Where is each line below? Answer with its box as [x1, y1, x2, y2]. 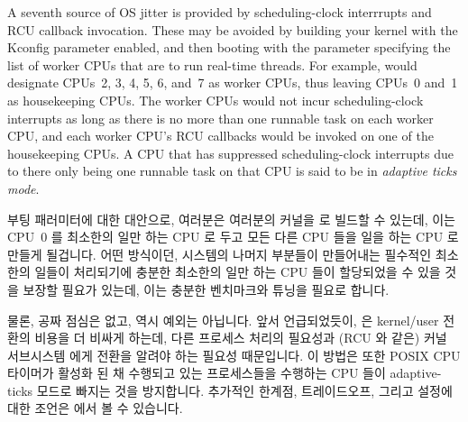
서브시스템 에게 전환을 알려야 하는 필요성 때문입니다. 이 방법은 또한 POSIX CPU [7, 345, 461, 364]
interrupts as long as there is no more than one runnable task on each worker [7, 108, 434, 127]
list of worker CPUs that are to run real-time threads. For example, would [7, 55, 418, 74]
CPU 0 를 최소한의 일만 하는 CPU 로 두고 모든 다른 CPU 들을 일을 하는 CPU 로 [7, 227, 459, 246]
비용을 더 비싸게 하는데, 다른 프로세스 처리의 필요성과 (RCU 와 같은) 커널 [34, 328, 447, 347]
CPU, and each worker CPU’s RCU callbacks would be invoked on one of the [7, 126, 434, 145]
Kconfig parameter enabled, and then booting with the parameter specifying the [7, 38, 451, 57]
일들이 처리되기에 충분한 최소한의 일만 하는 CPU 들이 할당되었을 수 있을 [34, 262, 441, 281]
